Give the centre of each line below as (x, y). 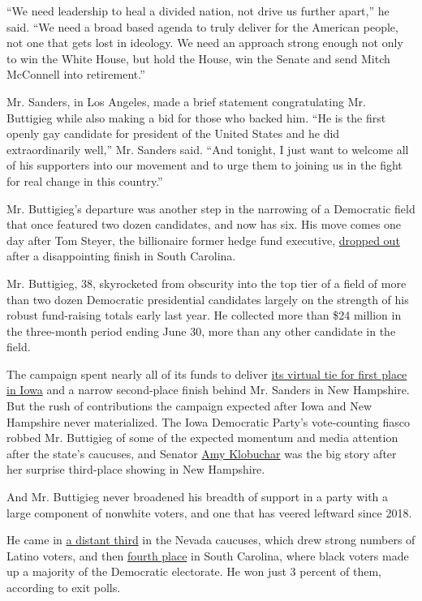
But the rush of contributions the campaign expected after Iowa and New (189, 406)
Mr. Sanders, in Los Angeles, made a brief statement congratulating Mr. (186, 101)
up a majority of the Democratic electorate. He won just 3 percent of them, (194, 571)
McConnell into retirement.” (76, 74)
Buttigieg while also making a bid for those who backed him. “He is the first (196, 117)
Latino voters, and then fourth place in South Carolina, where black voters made (208, 555)
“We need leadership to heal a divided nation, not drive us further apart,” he (198, 11)
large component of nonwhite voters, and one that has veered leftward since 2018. (209, 512)
